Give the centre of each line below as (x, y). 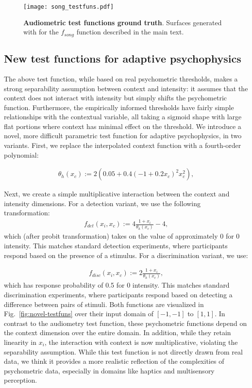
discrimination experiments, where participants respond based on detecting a (118, 295)
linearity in (20, 342)
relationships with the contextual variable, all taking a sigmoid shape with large (123, 117)
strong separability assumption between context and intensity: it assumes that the (126, 88)
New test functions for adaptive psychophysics (123, 58)
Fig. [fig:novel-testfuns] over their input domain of (79, 314)
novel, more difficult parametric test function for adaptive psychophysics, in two (123, 136)
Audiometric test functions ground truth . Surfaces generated (123, 22)
